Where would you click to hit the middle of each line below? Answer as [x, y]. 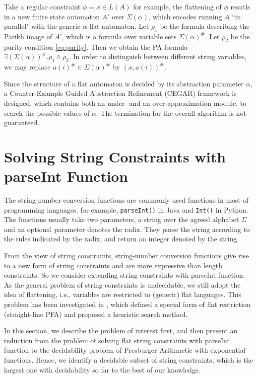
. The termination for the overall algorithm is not [171, 113]
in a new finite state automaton [52, 16]
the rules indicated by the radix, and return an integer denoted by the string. [122, 239]
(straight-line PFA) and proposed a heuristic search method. [96, 314]
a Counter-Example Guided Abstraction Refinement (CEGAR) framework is [120, 93]
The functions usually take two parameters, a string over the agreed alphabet [122, 219]
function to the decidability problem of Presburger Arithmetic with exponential [125, 350]
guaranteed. [22, 122]
